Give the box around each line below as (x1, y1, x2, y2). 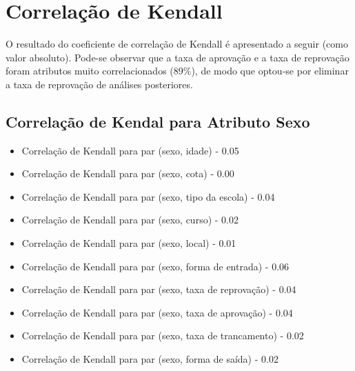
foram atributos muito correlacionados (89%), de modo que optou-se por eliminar (6, 63, 349, 78)
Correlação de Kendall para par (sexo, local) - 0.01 (21, 236, 236, 250)
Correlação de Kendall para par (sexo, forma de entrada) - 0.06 (21, 259, 290, 273)
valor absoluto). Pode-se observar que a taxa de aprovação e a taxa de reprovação (6, 50, 349, 64)
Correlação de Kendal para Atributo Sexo (6, 110, 310, 132)
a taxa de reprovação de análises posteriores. (6, 77, 193, 91)
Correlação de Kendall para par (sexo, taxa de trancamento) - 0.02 (21, 328, 304, 343)
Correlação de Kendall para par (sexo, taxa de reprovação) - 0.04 (21, 282, 296, 297)
